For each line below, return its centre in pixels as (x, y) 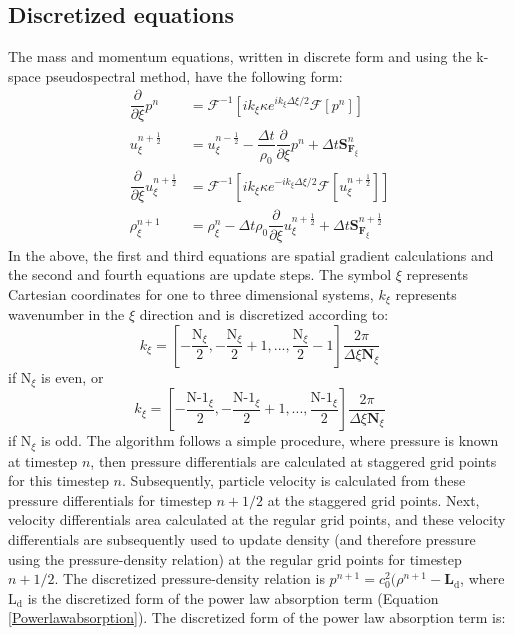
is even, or (72, 376)
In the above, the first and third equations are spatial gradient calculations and (251, 254)
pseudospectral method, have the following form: (194, 75)
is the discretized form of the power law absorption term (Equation (233, 597)
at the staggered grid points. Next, (373, 499)
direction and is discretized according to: (264, 314)
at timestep (43, 460)
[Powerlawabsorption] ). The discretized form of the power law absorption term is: (257, 617)
